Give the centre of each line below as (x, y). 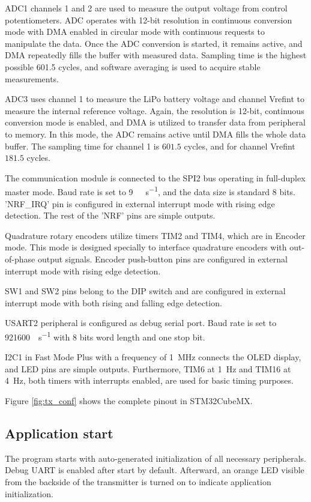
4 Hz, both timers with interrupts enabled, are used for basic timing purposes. (149, 380)
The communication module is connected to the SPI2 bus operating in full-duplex (155, 177)
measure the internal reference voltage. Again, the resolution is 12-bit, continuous (155, 110)
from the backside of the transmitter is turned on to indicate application (138, 481)
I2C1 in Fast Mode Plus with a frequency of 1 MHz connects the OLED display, (153, 357)
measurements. (32, 78)
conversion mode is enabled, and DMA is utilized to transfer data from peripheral (155, 122)
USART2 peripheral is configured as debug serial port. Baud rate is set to (141, 323)
